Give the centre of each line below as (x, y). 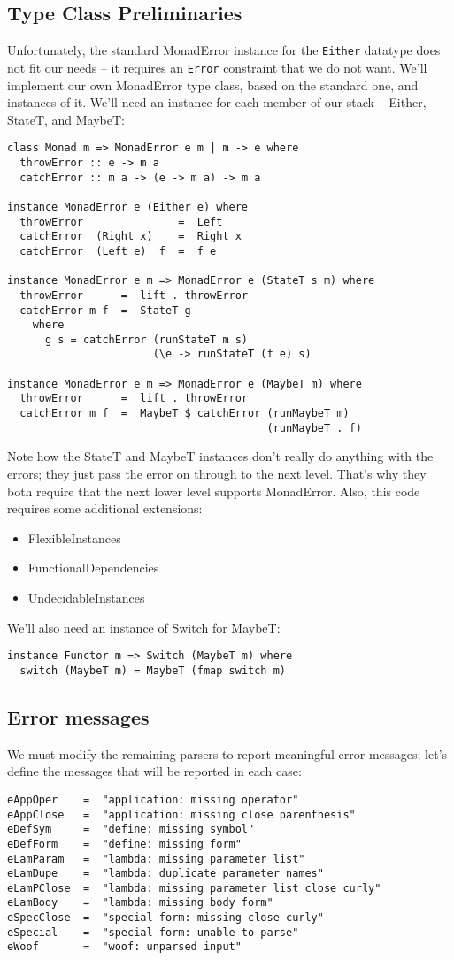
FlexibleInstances (74, 538)
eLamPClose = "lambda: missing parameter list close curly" (194, 888)
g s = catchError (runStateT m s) (146, 339)
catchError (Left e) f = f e (118, 251)
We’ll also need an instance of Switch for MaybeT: (144, 627)
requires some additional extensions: (105, 508)
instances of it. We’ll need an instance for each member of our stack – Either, (217, 102)
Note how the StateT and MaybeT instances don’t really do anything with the (220, 456)
